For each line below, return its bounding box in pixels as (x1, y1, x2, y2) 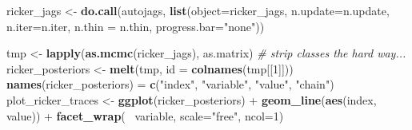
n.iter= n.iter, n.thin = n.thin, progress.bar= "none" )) (6, 18, 265, 34)
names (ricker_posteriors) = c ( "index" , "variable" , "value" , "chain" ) (6, 76, 334, 93)
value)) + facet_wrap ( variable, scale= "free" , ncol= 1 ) (6, 107, 284, 124)
